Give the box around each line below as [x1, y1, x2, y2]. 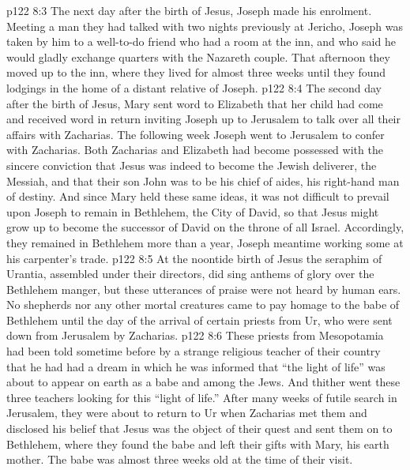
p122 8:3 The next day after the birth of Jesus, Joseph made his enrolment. [6, 2, 372, 18]
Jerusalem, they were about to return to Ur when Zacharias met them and [6, 404, 367, 421]
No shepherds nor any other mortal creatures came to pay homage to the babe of [6, 296, 400, 313]
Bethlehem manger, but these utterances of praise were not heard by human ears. [6, 280, 401, 297]
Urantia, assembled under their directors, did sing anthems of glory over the [6, 265, 374, 282]
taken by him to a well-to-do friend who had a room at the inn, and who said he [6, 33, 396, 50]
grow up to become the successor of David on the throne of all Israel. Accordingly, [6, 219, 404, 235]
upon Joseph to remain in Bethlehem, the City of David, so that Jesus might [6, 203, 379, 220]
